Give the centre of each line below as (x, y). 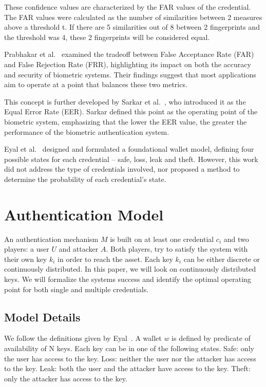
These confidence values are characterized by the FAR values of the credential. (128, 7)
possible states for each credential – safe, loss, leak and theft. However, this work (131, 159)
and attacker (79, 249)
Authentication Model (84, 214)
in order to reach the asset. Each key (115, 259)
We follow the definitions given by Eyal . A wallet (83, 338)
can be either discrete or (222, 259)
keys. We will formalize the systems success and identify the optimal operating (128, 279)
